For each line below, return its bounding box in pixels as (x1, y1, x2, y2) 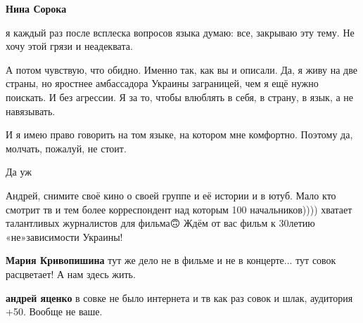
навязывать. (6, 103, 56, 118)
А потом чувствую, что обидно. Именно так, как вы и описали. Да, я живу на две (6, 62, 357, 77)
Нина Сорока (6, 1, 67, 15)
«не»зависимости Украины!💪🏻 (6, 229, 129, 244)
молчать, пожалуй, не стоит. (6, 140, 127, 155)
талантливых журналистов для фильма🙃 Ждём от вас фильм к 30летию (6, 216, 315, 230)
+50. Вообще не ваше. (6, 304, 103, 319)
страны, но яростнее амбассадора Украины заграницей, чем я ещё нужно (6, 76, 319, 91)
